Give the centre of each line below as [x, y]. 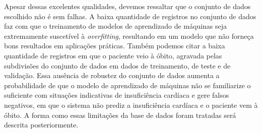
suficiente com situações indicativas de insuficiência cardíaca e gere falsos [117, 95]
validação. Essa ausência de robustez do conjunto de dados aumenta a [112, 75]
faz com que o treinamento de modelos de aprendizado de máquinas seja [116, 26]
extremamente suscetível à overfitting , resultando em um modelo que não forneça [129, 36]
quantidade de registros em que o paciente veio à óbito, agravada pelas [113, 55]
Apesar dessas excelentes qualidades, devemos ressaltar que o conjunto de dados [127, 6]
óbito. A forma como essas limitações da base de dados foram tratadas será [120, 115]
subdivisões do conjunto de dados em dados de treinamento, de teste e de [117, 65]
